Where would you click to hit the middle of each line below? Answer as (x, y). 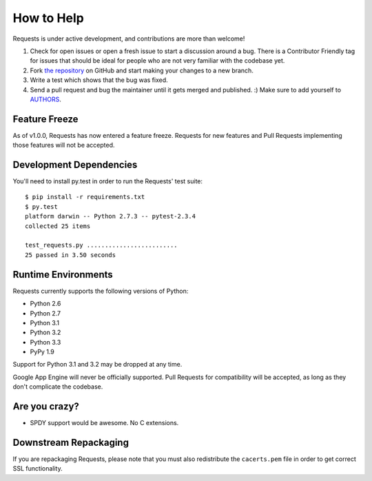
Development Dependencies (75, 165)
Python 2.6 (45, 304)
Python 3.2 (45, 332)
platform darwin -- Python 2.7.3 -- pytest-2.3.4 (111, 216)
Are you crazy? (46, 407)
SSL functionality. (38, 469)
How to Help (48, 18)
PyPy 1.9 (42, 352)
